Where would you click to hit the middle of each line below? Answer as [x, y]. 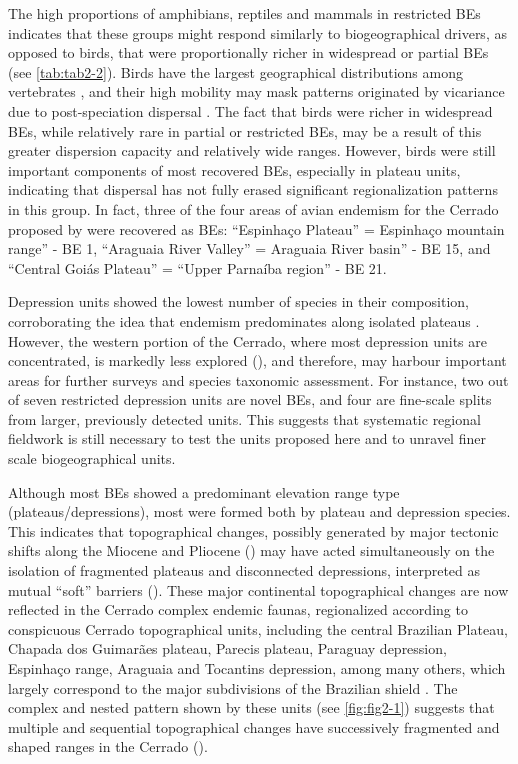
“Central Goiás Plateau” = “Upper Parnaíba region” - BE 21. [197, 267]
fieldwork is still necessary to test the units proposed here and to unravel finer [247, 438]
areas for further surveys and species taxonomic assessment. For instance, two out [258, 379]
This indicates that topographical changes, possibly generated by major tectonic [253, 530]
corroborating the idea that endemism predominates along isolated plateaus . [244, 320]
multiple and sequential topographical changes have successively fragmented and [254, 726]
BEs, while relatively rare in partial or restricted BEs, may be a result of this [245, 130]
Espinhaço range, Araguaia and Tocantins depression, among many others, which [257, 668]
